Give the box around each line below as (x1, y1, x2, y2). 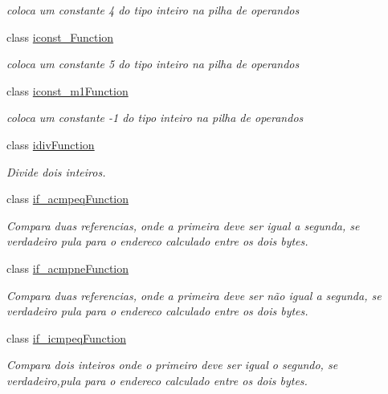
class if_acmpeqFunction (6, 190, 129, 207)
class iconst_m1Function (6, 82, 129, 99)
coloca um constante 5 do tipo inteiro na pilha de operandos (6, 55, 300, 72)
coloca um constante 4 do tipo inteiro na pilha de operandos (6, 2, 300, 18)
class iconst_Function (6, 28, 114, 45)
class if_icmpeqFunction (6, 329, 126, 346)
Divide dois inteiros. (6, 163, 106, 180)
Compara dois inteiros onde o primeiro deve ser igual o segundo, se (6, 356, 338, 373)
